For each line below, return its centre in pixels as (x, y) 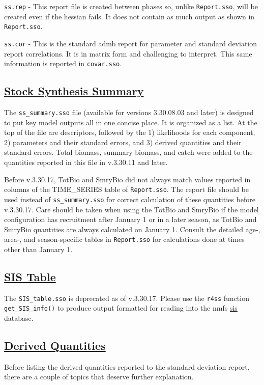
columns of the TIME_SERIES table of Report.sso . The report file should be (126, 189)
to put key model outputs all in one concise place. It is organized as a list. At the (131, 122)
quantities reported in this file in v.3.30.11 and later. (86, 162)
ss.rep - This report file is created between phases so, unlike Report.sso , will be (131, 6)
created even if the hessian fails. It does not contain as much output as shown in (129, 16)
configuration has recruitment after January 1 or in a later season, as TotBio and (130, 219)
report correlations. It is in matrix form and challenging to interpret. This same (128, 53)
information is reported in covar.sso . (63, 63)
